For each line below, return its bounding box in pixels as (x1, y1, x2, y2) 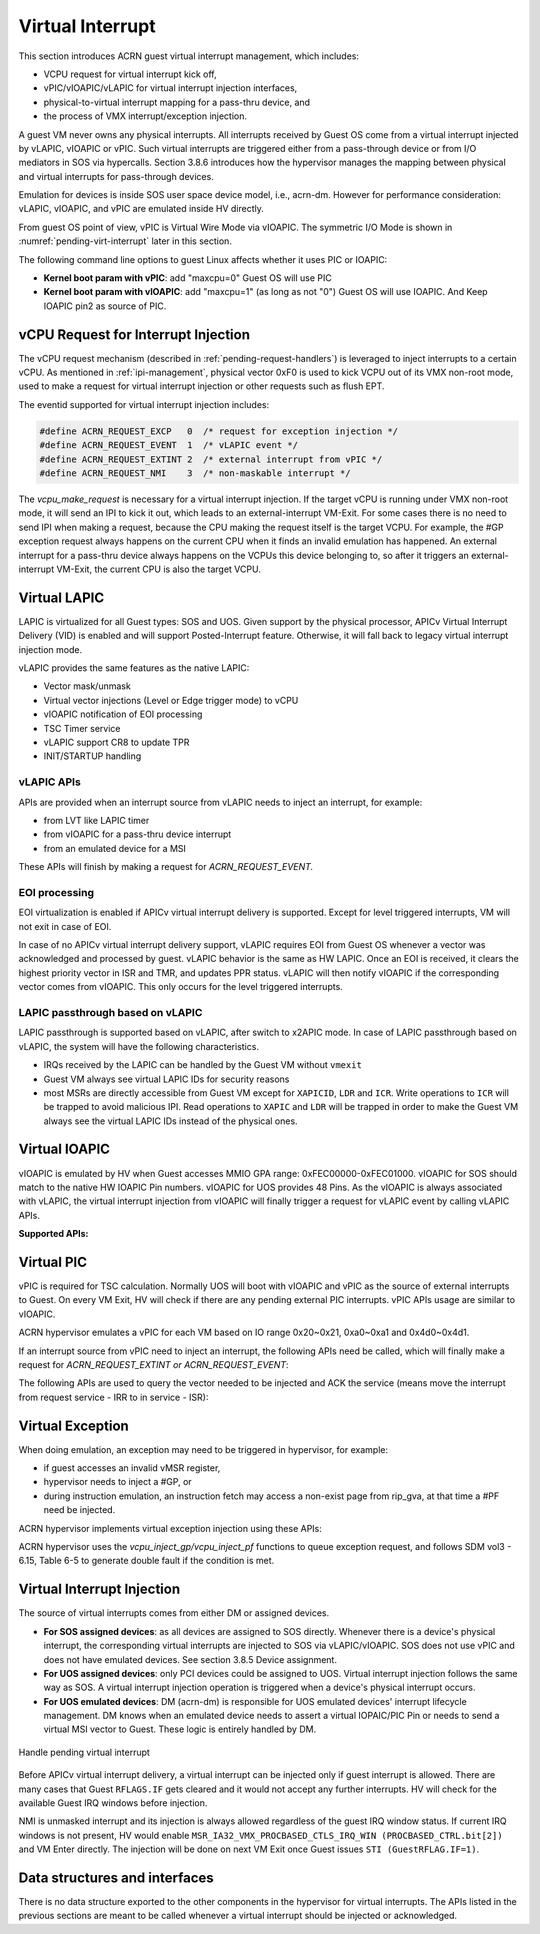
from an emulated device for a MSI (43, 842, 187, 854)
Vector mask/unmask (43, 680, 132, 692)
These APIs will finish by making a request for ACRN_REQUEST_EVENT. (18, 861, 314, 873)
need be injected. (43, 1504, 116, 1516)
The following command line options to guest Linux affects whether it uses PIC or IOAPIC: (18, 253, 388, 265)
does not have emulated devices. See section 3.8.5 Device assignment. (43, 1653, 337, 1665)
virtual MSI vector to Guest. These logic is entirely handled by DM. (43, 1723, 317, 1735)
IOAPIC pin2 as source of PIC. (43, 300, 167, 312)
